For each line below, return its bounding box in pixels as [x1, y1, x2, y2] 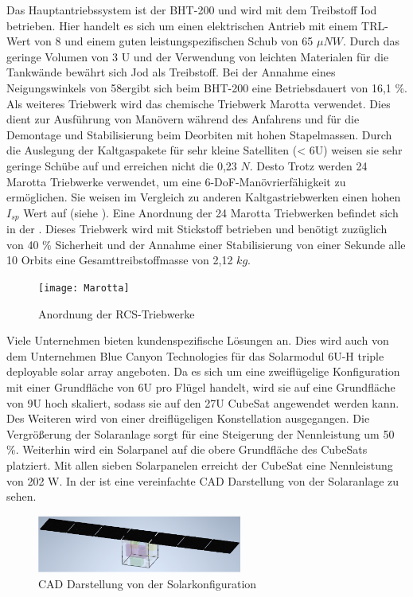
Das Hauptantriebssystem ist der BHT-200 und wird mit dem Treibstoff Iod [6, 2, 377, 18]
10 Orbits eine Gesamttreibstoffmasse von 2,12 [6, 252, 233, 268]
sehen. [6, 488, 37, 505]
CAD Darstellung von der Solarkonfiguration [38, 575, 257, 591]
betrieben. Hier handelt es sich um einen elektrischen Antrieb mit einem [6, 17, 358, 33]
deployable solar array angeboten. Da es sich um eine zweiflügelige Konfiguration [6, 363, 400, 380]
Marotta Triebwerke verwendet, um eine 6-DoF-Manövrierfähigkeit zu [6, 173, 346, 189]
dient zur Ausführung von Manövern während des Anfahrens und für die [6, 111, 360, 127]
